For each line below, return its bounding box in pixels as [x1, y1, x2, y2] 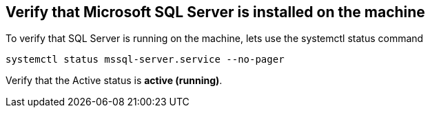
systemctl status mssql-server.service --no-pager [6, 54, 285, 65]
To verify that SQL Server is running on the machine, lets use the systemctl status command [6, 32, 424, 45]
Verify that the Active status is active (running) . [6, 74, 223, 87]
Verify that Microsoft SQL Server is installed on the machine [6, 3, 425, 21]
